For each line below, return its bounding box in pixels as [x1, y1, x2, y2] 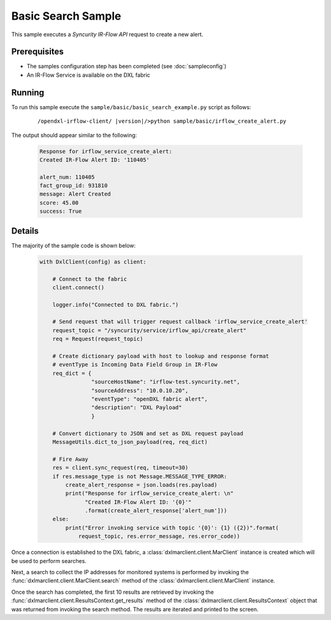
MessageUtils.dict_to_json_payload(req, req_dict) [52, 438, 208, 445]
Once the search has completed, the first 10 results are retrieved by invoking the [11, 588, 214, 595]
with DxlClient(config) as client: [39, 258, 146, 265]
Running [11, 87, 45, 98]
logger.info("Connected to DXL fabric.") [52, 301, 179, 308]
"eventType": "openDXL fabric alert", [91, 396, 208, 402]
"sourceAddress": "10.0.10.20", [91, 387, 189, 394]
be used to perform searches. [11, 557, 87, 564]
